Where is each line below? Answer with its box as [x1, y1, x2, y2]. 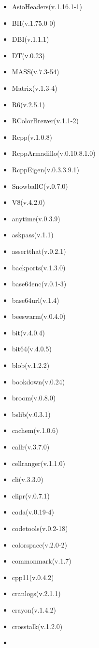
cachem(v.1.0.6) [12, 425, 58, 435]
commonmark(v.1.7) [12, 556, 71, 566]
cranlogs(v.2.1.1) [12, 588, 61, 598]
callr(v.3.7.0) [12, 442, 50, 452]
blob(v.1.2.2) [12, 360, 50, 370]
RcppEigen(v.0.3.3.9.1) [12, 164, 80, 174]
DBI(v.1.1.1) [12, 34, 49, 44]
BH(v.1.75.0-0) [12, 17, 56, 28]
